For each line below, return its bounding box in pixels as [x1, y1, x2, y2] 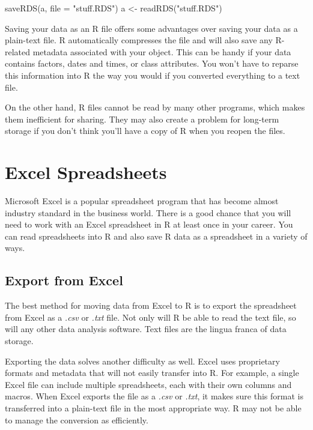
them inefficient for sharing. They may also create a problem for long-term [5, 112, 279, 125]
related [5, 45, 31, 58]
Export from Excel [5, 271, 123, 289]
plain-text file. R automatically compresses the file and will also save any [5, 34, 273, 46]
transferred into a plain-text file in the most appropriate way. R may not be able [5, 401, 302, 414]
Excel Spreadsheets [5, 160, 167, 184]
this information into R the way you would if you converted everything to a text [5, 68, 300, 81]
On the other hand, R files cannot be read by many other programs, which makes [5, 101, 305, 114]
